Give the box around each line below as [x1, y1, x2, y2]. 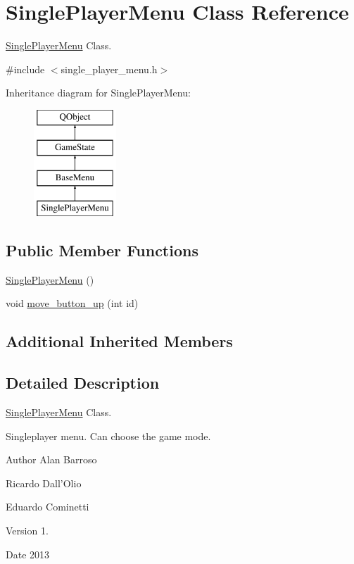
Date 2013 [6, 546, 50, 561]
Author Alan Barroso [6, 452, 97, 467]
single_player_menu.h [61, 61, 158, 76]
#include [6, 61, 45, 76]
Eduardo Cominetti [6, 499, 89, 514]
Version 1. [6, 523, 49, 538]
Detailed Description [6, 372, 160, 394]
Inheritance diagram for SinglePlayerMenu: [6, 85, 191, 100]
